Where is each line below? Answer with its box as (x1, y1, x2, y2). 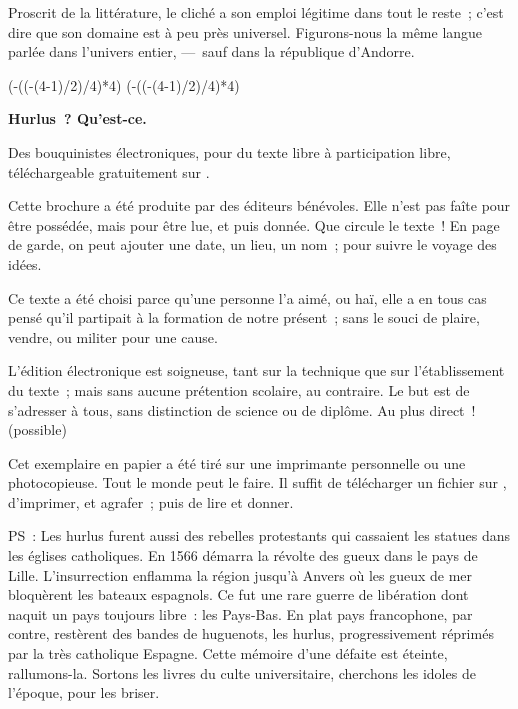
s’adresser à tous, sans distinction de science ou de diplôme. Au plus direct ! (8, 399, 476, 420)
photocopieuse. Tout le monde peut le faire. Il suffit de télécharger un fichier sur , (8, 472, 507, 493)
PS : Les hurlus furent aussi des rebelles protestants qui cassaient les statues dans (8, 525, 511, 546)
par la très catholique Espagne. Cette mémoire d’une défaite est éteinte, (8, 643, 448, 664)
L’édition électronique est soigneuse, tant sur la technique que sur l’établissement (8, 360, 505, 381)
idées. (8, 253, 42, 274)
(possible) (8, 419, 67, 440)
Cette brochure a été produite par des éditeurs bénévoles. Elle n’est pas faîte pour (8, 195, 511, 216)
